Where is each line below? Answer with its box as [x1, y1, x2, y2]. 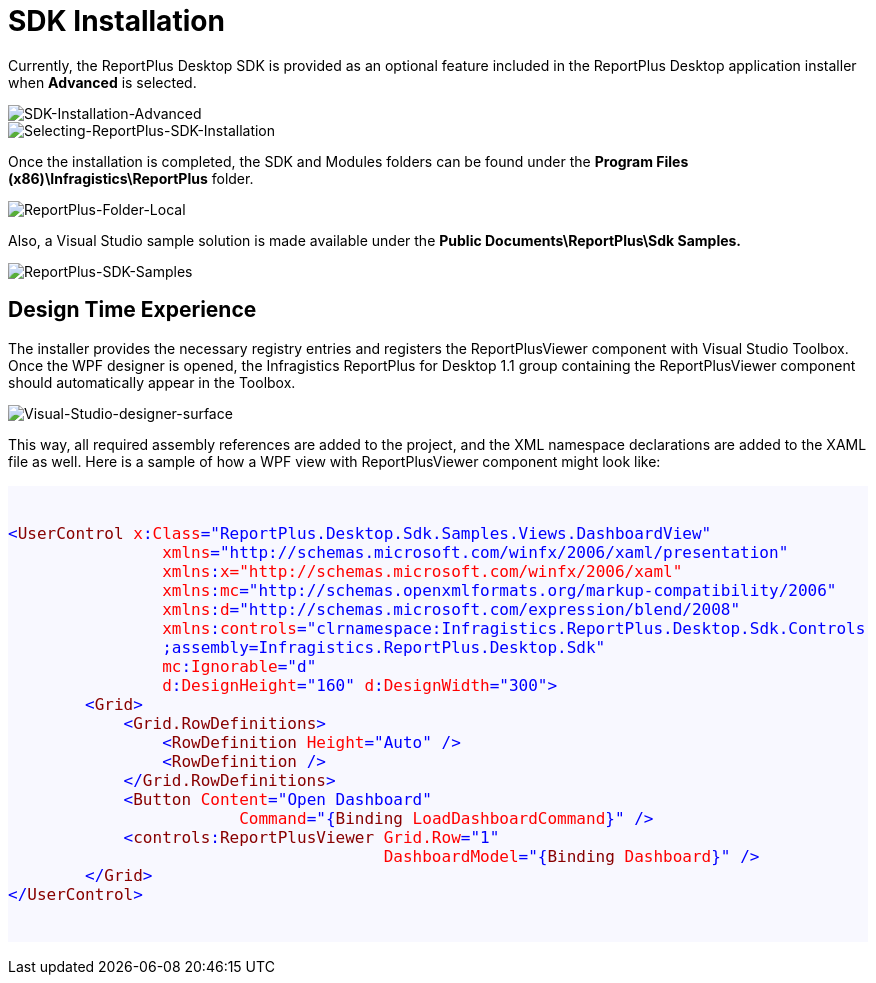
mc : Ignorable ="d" [162, 656, 317, 676]
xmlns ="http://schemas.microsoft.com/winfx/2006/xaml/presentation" [162, 542, 789, 562]
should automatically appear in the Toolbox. [8, 373, 296, 391]
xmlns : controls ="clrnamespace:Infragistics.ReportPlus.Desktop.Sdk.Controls [162, 618, 866, 638]
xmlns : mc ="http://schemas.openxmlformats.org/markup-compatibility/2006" [162, 580, 837, 600]
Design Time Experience [8, 297, 257, 323]
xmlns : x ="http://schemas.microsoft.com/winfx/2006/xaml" [162, 561, 683, 581]
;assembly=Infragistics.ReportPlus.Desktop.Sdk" [162, 637, 606, 657]
